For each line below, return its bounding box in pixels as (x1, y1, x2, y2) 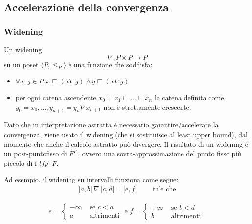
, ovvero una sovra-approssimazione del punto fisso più (78, 148, 242, 159)
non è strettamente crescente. (103, 102, 191, 112)
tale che (153, 185, 176, 193)
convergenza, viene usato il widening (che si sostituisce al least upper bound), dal (4, 129, 248, 139)
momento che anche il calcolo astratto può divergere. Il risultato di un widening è (4, 139, 248, 149)
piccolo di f (4, 158, 37, 168)
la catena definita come (154, 92, 224, 102)
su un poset (4, 59, 39, 69)
